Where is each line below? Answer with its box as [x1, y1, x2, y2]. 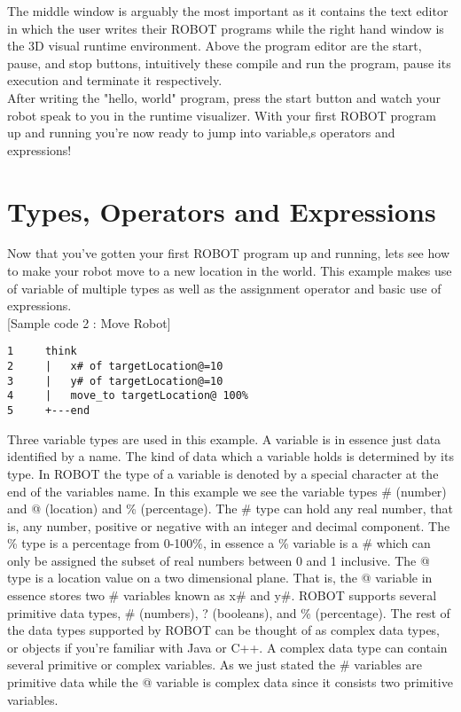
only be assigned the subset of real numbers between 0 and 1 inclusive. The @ [7, 551, 430, 569]
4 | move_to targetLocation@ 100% [7, 389, 249, 403]
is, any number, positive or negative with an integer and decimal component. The [7, 516, 450, 535]
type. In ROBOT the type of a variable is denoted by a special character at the [7, 464, 439, 482]
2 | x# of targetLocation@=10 [7, 360, 223, 373]
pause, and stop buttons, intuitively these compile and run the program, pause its [7, 53, 451, 72]
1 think [7, 345, 77, 358]
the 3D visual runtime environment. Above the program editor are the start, [7, 36, 422, 55]
